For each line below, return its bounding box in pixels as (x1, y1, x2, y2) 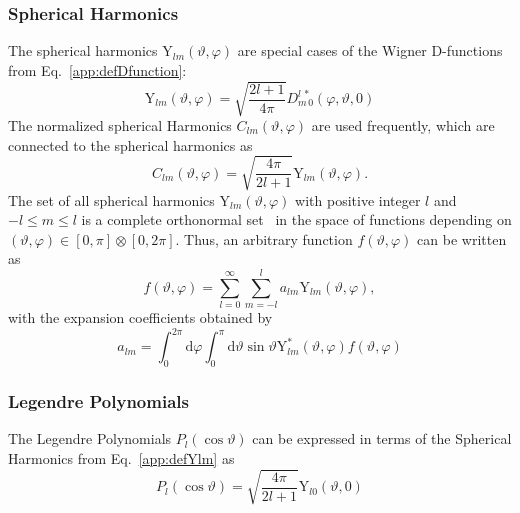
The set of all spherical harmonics (8, 189, 215, 210)
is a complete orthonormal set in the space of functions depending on (81, 209, 512, 230)
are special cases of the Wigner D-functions (237, 40, 503, 61)
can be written (417, 228, 507, 249)
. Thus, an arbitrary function (175, 228, 353, 249)
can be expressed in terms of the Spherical (252, 428, 512, 449)
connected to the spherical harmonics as (8, 134, 253, 155)
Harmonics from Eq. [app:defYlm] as (8, 447, 235, 468)
